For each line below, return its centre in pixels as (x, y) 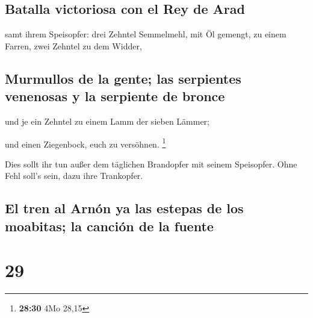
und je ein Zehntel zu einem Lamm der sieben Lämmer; (107, 121)
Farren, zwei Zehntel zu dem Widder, (73, 45)
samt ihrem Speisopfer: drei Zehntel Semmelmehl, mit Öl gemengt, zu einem (146, 34)
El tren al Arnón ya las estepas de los (124, 208)
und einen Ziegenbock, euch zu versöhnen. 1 (85, 143)
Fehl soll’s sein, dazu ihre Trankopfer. (74, 176)
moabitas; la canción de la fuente (109, 226)
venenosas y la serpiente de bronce (115, 96)
